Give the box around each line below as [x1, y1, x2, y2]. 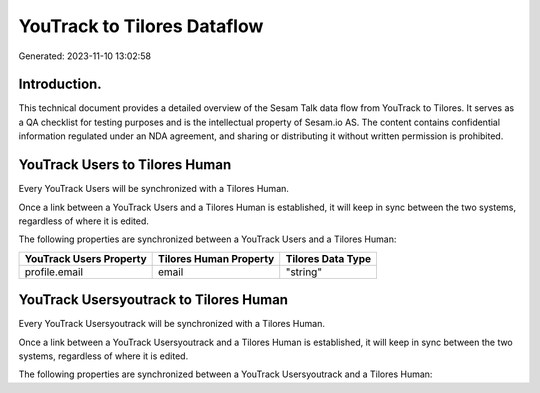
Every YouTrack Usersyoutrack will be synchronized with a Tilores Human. [18, 318, 325, 330]
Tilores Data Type [285, 251, 372, 265]
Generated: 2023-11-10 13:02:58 [18, 50, 152, 62]
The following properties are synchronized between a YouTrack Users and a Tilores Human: [18, 233, 397, 245]
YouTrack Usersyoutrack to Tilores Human [18, 291, 289, 309]
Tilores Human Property [158, 251, 275, 265]
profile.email [24, 265, 84, 279]
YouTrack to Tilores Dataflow [18, 15, 264, 37]
